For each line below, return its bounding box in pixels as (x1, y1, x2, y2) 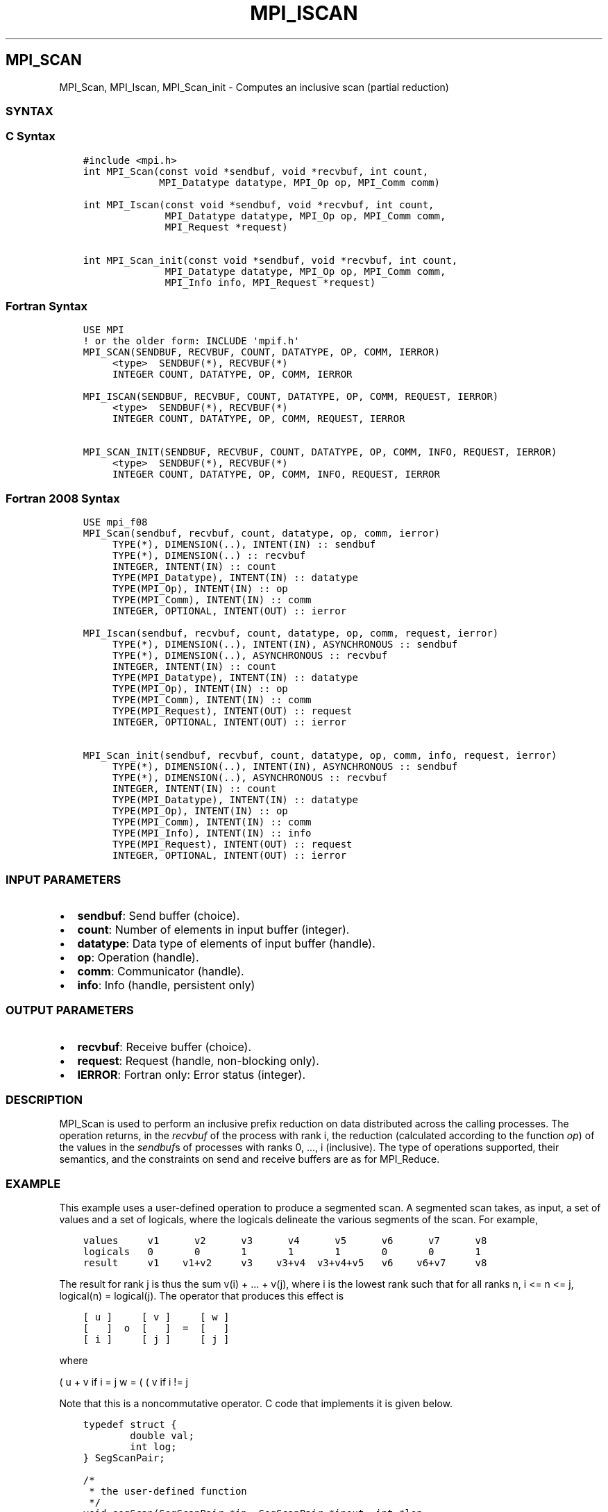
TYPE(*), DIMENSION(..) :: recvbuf (112, 550, 306, 562)
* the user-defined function (89, 1486, 247, 1497)
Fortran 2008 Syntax (6, 491, 120, 505)
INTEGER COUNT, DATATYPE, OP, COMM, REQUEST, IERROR (112, 413, 405, 425)
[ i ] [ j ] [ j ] (83, 1334, 230, 1345)
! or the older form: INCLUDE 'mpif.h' (83, 335, 300, 347)
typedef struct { (83, 1419, 177, 1431)
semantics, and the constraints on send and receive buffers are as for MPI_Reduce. (59, 1153, 440, 1166)
